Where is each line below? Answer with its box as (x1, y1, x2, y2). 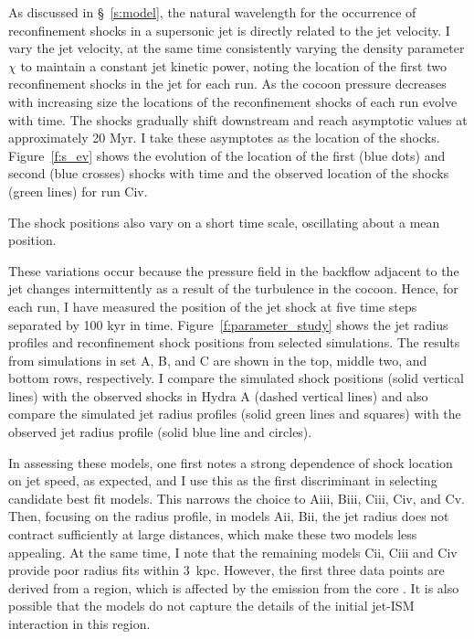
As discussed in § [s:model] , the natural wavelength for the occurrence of (8, 3, 416, 21)
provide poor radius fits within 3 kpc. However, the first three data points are (8, 560, 445, 580)
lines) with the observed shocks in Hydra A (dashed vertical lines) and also (8, 386, 428, 405)
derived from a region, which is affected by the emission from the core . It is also (8, 578, 459, 597)
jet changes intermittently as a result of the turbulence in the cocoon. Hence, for (8, 279, 458, 298)
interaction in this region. (8, 614, 151, 633)
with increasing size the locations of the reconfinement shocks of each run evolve (8, 91, 458, 111)
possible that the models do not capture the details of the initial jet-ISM (8, 596, 415, 615)
